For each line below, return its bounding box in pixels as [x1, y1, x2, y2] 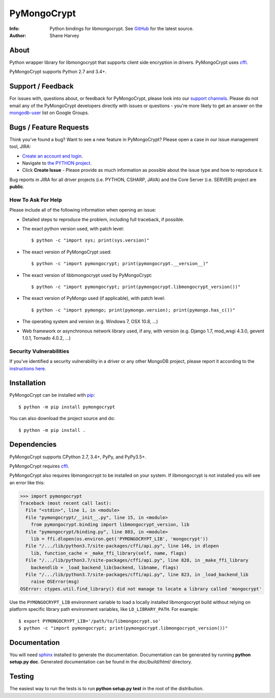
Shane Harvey [49, 32, 79, 38]
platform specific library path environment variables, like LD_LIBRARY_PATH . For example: [9, 606, 199, 612]
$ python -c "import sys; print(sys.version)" [31, 238, 150, 243]
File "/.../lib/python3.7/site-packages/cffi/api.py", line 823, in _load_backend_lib [25, 572, 249, 577]
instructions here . [9, 365, 46, 372]
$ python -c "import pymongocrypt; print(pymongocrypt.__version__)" [31, 261, 209, 267]
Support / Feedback [9, 82, 74, 91]
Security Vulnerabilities [9, 347, 70, 354]
